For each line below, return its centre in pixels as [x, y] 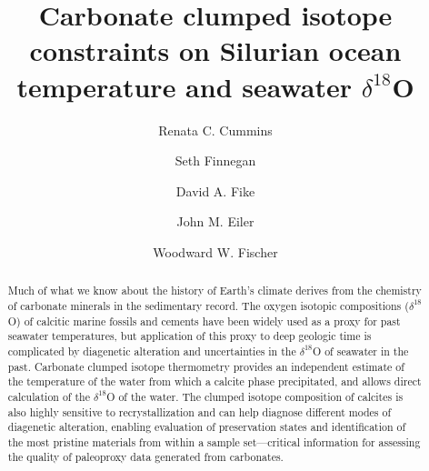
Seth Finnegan [215, 160]
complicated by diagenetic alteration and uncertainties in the [152, 351]
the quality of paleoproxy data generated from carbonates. [145, 457]
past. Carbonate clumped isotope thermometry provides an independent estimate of [206, 366]
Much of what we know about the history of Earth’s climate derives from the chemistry [214, 291]
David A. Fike [215, 190]
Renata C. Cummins [215, 130]
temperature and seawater [185, 86]
